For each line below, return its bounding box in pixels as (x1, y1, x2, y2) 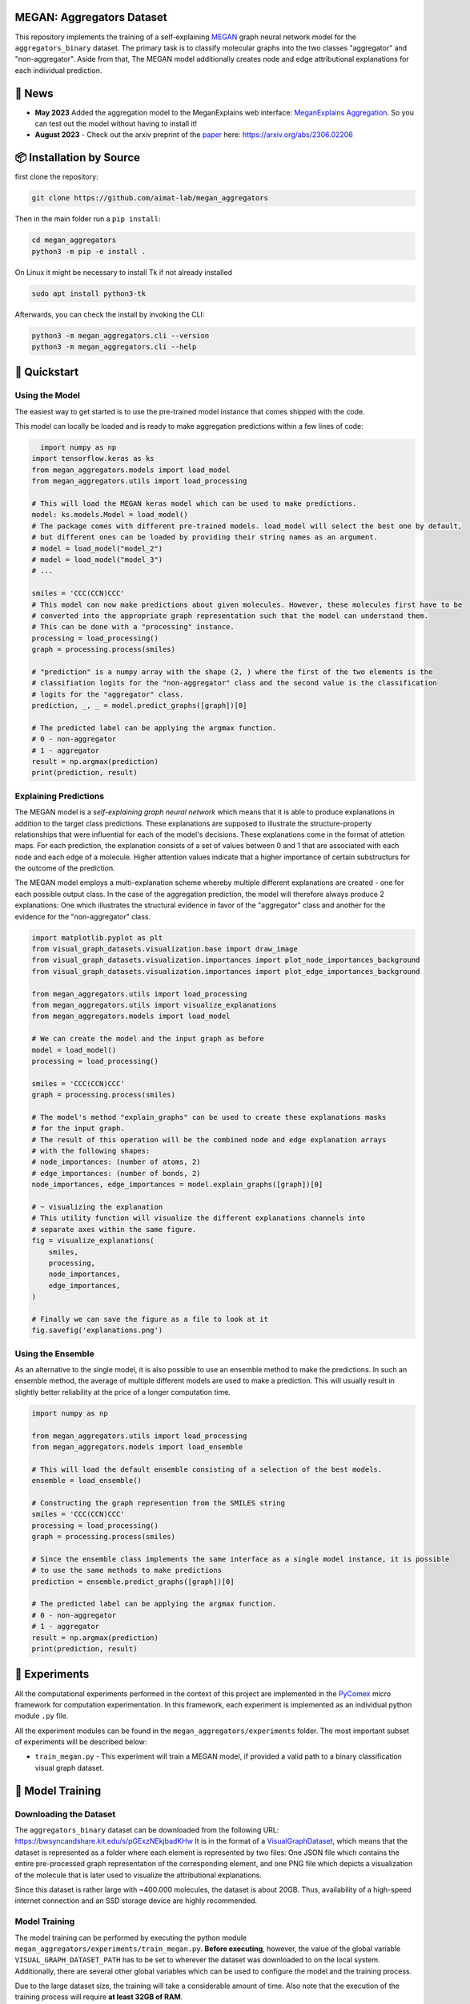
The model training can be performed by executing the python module (14, 1933, 247, 1942)
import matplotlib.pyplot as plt (31, 933, 163, 942)
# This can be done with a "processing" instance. (31, 622, 235, 632)
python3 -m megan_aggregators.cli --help (31, 341, 197, 351)
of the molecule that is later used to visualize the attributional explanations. (14, 1870, 262, 1880)
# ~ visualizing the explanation (31, 1202, 163, 1212)
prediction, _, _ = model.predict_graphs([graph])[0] (31, 701, 247, 710)
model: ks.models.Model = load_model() (31, 510, 188, 519)
